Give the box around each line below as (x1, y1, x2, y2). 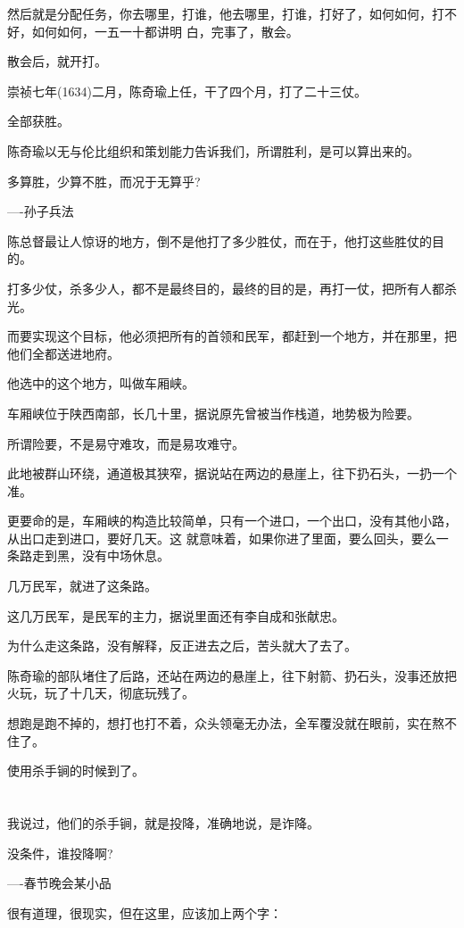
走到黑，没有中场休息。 (31, 546, 170, 565)
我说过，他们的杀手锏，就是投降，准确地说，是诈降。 (7, 814, 319, 832)
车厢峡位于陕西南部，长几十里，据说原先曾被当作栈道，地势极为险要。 (7, 403, 419, 422)
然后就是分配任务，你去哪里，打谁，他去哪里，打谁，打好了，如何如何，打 (7, 4, 444, 22)
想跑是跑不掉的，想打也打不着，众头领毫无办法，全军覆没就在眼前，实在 (7, 714, 432, 733)
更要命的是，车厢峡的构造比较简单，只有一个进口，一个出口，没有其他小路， (7, 511, 457, 530)
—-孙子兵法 (7, 202, 74, 220)
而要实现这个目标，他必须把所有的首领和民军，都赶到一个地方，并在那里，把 (7, 327, 457, 345)
